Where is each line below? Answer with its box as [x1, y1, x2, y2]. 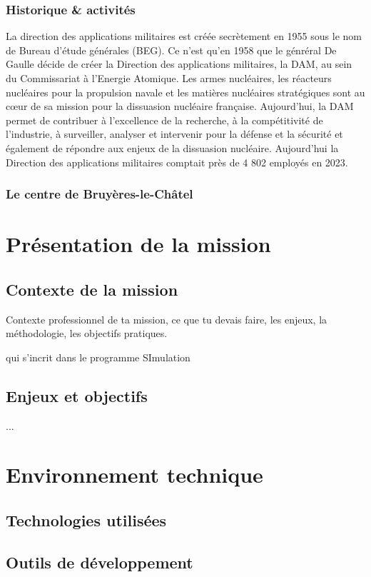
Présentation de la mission [6, 229, 271, 259]
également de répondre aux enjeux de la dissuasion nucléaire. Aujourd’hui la [6, 140, 339, 155]
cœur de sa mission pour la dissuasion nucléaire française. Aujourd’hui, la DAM [6, 99, 354, 114]
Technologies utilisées [6, 508, 167, 531]
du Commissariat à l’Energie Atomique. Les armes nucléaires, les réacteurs [6, 71, 332, 85]
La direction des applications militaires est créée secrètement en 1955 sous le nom [6, 29, 362, 44]
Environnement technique [6, 460, 263, 489]
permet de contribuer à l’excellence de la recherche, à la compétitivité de [6, 112, 323, 127]
